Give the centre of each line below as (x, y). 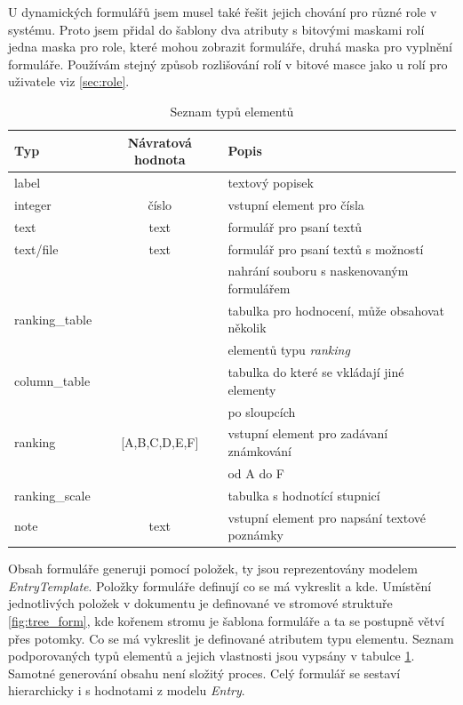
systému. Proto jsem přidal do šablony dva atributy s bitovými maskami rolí (216, 29)
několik (247, 328)
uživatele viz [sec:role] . (69, 81)
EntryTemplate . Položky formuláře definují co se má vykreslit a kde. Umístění (220, 585)
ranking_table (53, 319)
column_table (52, 380)
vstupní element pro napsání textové (327, 517)
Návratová (160, 142)
